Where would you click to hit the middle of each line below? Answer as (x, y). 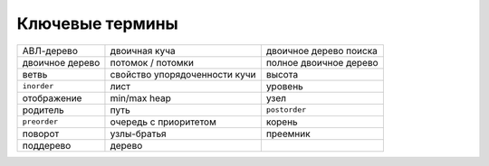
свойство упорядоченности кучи (183, 74)
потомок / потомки (152, 62)
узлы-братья (138, 134)
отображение (52, 97)
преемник (288, 134)
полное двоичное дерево (322, 62)
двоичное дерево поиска (321, 51)
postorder (286, 110)
